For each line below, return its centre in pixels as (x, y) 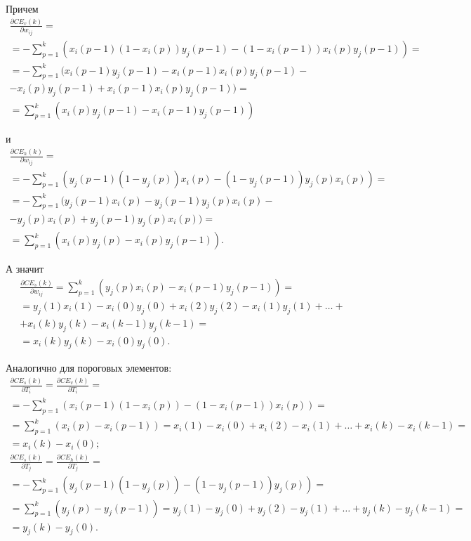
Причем (22, 8)
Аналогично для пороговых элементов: (89, 368)
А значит (25, 269)
